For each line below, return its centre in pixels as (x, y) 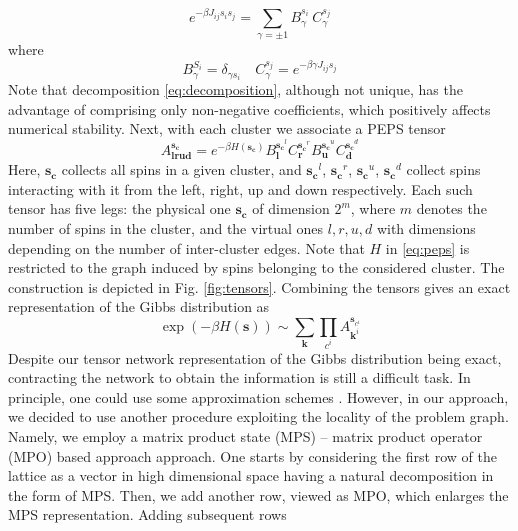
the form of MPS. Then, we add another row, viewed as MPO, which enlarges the (258, 494)
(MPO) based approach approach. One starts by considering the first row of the (252, 455)
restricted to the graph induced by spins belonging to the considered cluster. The (256, 267)
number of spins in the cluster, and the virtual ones (166, 228)
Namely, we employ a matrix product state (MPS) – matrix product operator (245, 435)
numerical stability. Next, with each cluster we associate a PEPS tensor (227, 128)
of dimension (291, 208)
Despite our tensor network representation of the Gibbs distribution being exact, (255, 357)
